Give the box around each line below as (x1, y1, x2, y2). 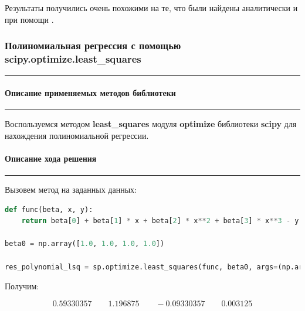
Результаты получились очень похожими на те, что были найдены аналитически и (5, 2, 298, 13)
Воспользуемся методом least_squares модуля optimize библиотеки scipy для (5, 118, 297, 130)
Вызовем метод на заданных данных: (5, 183, 137, 196)
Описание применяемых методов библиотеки (5, 86, 176, 98)
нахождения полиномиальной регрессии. (5, 129, 149, 141)
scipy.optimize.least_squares (5, 52, 141, 66)
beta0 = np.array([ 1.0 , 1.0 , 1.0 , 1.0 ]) (5, 240, 165, 248)
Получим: (5, 280, 39, 292)
